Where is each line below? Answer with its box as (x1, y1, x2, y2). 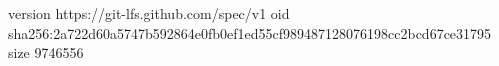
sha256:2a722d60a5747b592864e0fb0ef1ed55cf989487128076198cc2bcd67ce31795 (8, 22, 492, 43)
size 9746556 (8, 42, 84, 63)
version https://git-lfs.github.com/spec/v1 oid (8, 3, 290, 23)
